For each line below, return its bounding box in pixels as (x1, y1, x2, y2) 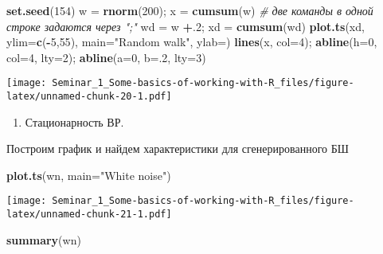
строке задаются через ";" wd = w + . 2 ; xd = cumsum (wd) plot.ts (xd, (6, 18, 365, 34)
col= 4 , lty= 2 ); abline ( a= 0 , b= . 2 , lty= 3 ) (6, 49, 206, 65)
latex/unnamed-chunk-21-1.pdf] (6, 209, 172, 221)
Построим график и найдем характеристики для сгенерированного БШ (6, 140, 349, 157)
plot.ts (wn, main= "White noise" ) (6, 166, 171, 183)
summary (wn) (6, 231, 81, 248)
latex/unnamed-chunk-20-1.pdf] (6, 91, 172, 103)
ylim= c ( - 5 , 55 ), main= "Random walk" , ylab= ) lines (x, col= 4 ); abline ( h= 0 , (6, 33, 377, 50)
